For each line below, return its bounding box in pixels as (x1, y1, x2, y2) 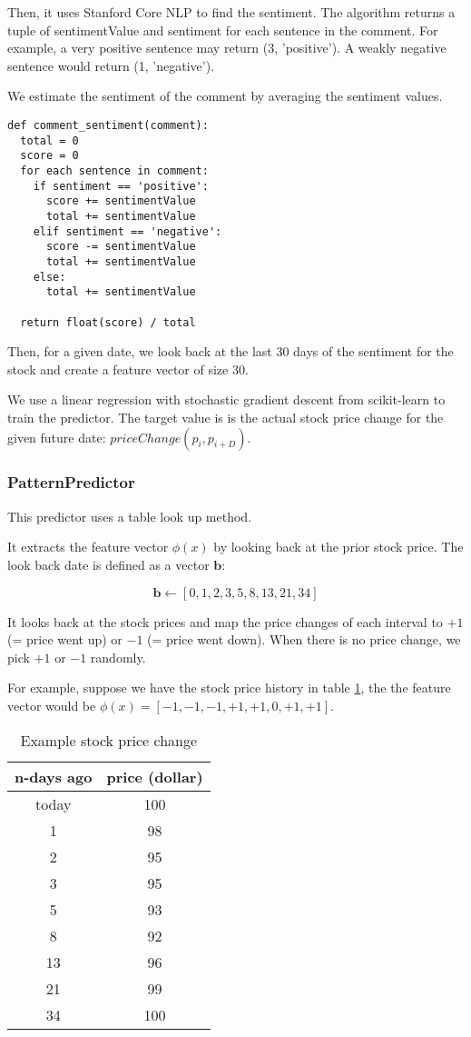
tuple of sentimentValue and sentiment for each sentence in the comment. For (7, 20, 438, 39)
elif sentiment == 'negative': (33, 224, 222, 238)
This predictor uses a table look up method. (7, 506, 252, 525)
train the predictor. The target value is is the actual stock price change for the (7, 407, 444, 426)
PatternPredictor (7, 471, 135, 494)
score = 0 (20, 149, 79, 163)
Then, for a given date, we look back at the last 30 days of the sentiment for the (7, 342, 454, 361)
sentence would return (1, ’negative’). (7, 55, 215, 75)
